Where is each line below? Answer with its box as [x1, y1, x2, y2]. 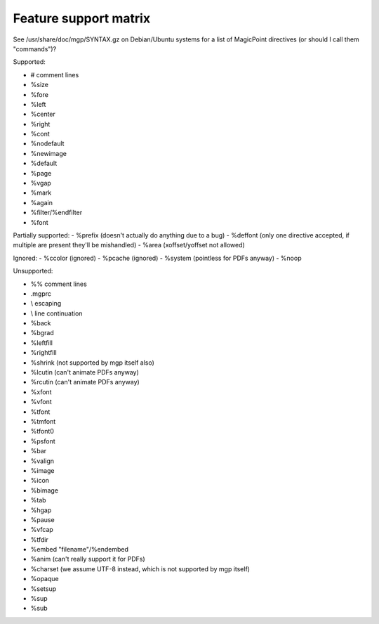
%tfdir [30, 535, 48, 544]
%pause [30, 515, 55, 524]
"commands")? [13, 44, 57, 53]
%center [30, 110, 56, 119]
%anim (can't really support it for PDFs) [30, 555, 145, 564]
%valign [30, 457, 55, 465]
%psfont [30, 436, 55, 446]
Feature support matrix [13, 11, 151, 26]
